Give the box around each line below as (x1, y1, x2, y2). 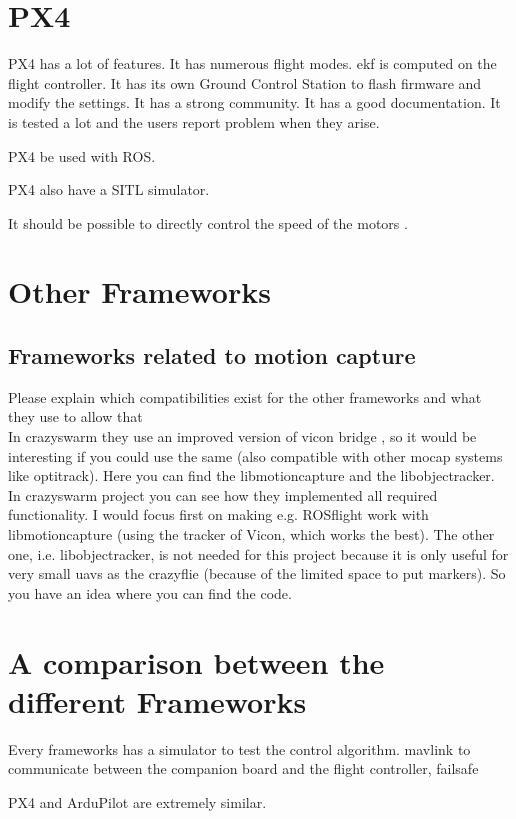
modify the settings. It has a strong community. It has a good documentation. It (8, 92, 501, 113)
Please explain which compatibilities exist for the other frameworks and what (8, 386, 482, 407)
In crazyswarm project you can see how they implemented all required (8, 484, 438, 505)
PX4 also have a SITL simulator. (8, 179, 210, 200)
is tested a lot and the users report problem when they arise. (8, 111, 380, 132)
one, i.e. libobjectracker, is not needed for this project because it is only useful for (8, 543, 509, 564)
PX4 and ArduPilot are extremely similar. (8, 791, 267, 812)
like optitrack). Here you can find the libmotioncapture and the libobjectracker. (8, 465, 495, 486)
